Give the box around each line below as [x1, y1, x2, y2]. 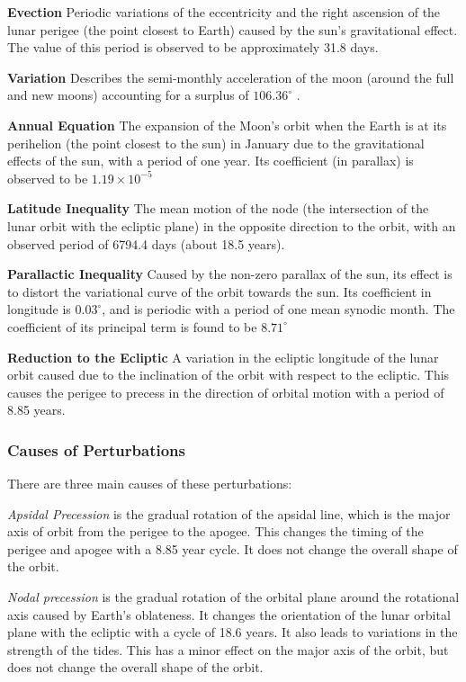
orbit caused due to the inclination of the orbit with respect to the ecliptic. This [7, 365, 450, 384]
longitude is [7, 300, 71, 319]
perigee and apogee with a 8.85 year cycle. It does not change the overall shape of [7, 539, 458, 558]
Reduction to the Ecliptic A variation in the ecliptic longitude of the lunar [7, 347, 439, 366]
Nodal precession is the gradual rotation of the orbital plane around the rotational [7, 588, 460, 606]
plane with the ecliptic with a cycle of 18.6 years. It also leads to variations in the [7, 623, 458, 642]
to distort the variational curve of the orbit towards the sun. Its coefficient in [7, 282, 432, 301]
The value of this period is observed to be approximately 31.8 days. [7, 38, 379, 57]
